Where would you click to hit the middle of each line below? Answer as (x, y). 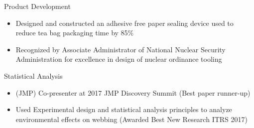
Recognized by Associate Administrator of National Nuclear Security (121, 49)
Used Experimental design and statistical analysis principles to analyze (124, 109)
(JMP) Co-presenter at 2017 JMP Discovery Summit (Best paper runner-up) (133, 92)
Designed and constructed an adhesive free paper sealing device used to (125, 23)
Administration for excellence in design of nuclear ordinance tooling (119, 59)
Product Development (37, 6)
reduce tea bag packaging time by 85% (75, 33)
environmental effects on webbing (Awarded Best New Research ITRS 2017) (131, 119)
